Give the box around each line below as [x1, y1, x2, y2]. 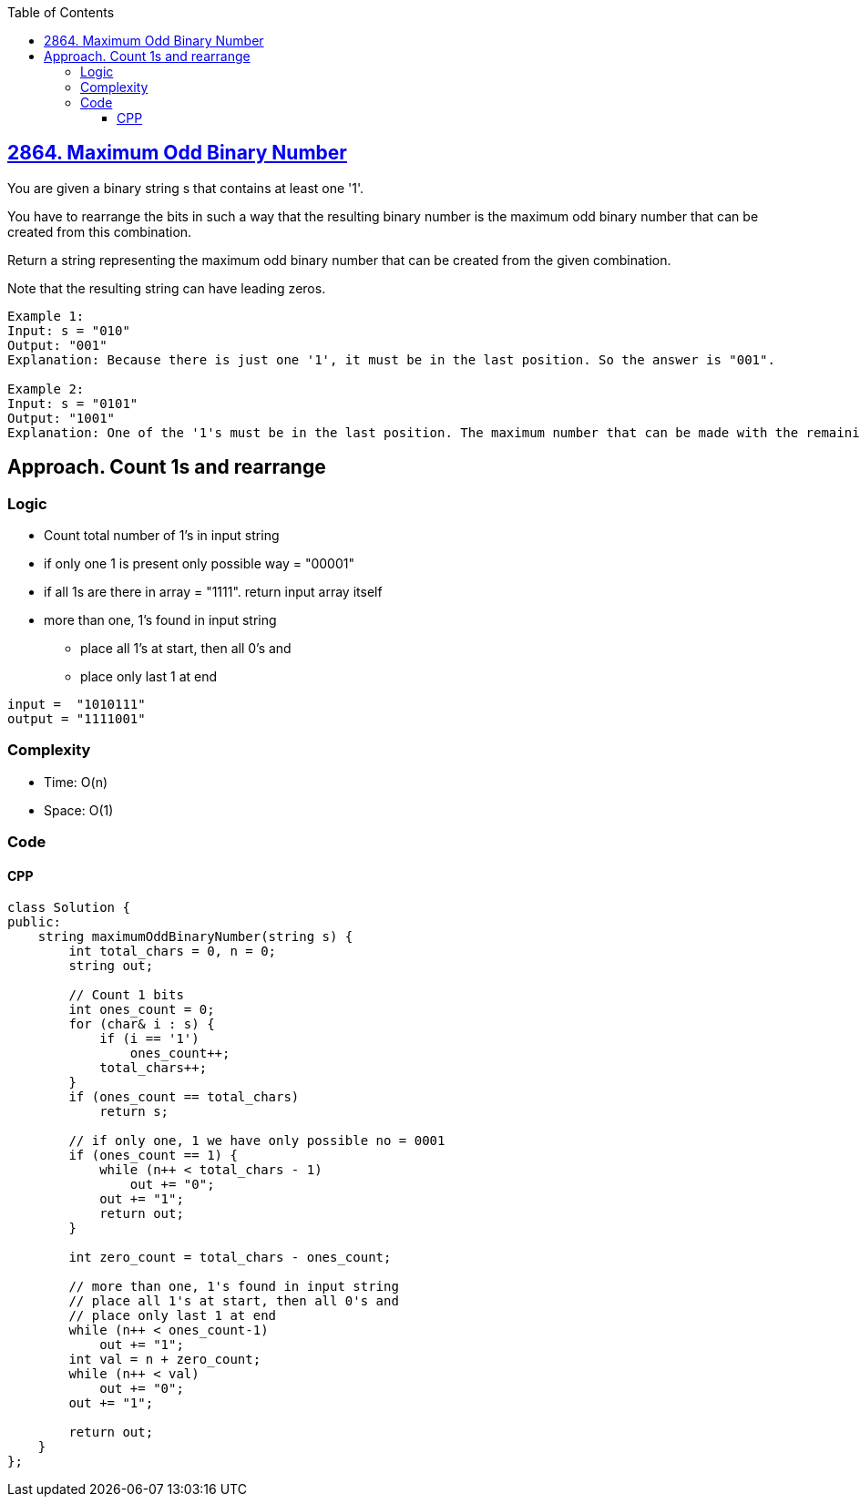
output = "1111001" [7, 711, 146, 727]
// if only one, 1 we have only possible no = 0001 [68, 1133, 445, 1149]
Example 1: [7, 308, 85, 323]
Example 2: [7, 381, 85, 396]
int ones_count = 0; [68, 1002, 215, 1018]
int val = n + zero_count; [68, 1352, 261, 1367]
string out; [68, 958, 154, 974]
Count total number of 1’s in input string [44, 527, 280, 544]
